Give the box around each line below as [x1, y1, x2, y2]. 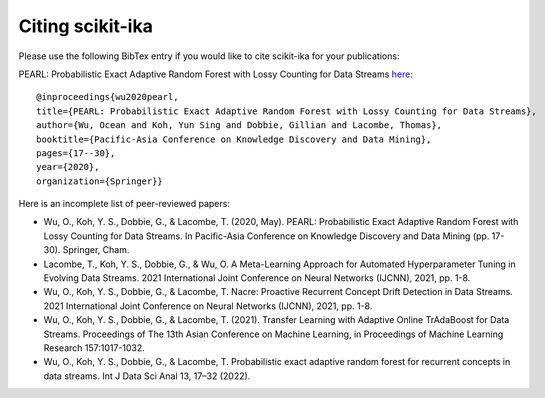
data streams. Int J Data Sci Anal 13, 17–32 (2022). [43, 370, 251, 382]
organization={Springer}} [36, 175, 164, 187]
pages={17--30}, [36, 147, 116, 159]
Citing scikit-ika [18, 15, 154, 37]
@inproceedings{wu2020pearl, [36, 91, 179, 103]
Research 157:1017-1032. [43, 341, 145, 354]
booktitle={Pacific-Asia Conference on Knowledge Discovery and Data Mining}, [36, 133, 432, 145]
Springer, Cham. [62, 244, 130, 256]
